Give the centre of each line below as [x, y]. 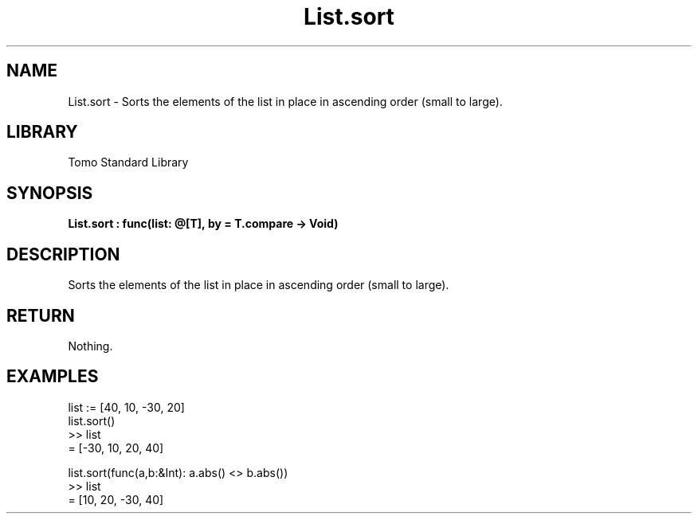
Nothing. [90, 346]
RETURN [41, 315]
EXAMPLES [53, 377]
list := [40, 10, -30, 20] [126, 407]
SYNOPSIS [50, 193]
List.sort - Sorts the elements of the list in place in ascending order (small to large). [285, 101]
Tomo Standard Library [128, 162]
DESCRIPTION [63, 254]
